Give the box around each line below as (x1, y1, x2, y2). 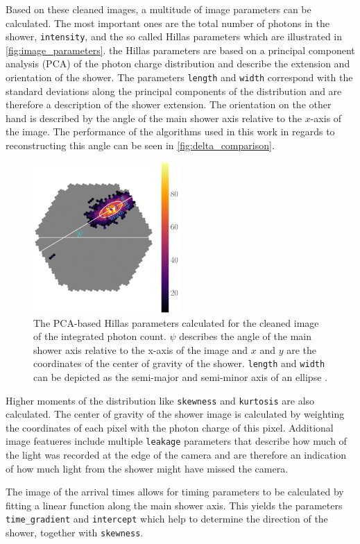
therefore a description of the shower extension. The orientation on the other (6, 97, 332, 112)
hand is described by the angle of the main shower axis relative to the (6, 110, 302, 125)
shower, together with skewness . (6, 525, 144, 540)
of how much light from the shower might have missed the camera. (6, 461, 289, 475)
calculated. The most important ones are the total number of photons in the (6, 15, 330, 30)
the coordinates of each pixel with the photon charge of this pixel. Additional (6, 420, 334, 434)
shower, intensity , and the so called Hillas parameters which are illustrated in (6, 29, 343, 44)
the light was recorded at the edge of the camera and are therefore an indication (6, 448, 347, 462)
